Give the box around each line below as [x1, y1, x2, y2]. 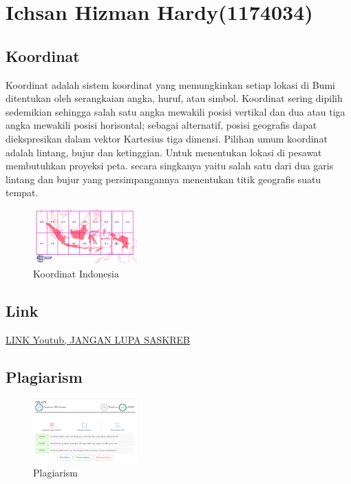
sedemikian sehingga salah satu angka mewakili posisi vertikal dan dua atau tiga [6, 104, 345, 118]
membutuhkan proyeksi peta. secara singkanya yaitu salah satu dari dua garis [6, 158, 334, 173]
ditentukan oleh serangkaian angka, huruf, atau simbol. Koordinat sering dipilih [6, 91, 343, 105]
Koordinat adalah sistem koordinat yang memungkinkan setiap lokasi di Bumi [6, 77, 335, 92]
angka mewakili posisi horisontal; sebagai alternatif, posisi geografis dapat [6, 118, 317, 132]
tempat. [6, 185, 39, 200]
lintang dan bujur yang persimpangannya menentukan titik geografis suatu [6, 171, 321, 186]
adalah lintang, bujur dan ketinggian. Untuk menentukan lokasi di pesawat [6, 145, 322, 159]
